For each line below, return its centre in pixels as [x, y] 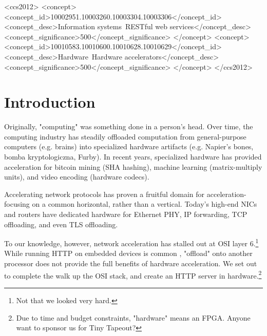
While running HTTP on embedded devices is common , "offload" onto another [128, 253]
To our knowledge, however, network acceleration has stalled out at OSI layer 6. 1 [131, 242]
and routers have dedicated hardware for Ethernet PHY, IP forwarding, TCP [126, 214]
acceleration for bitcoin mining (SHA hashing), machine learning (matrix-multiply [133, 166]
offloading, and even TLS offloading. [61, 224]
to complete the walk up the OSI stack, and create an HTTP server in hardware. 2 [133, 274]
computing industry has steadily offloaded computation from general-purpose [125, 136]
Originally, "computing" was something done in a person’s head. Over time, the [129, 126]
